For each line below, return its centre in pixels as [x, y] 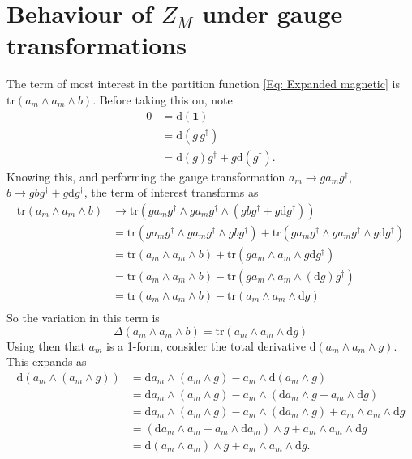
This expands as [47, 361]
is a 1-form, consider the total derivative [206, 345]
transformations [97, 45]
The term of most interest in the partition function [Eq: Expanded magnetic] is [203, 84]
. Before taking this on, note [163, 99]
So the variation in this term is [83, 317]
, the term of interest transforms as [171, 192]
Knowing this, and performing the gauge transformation [146, 176]
